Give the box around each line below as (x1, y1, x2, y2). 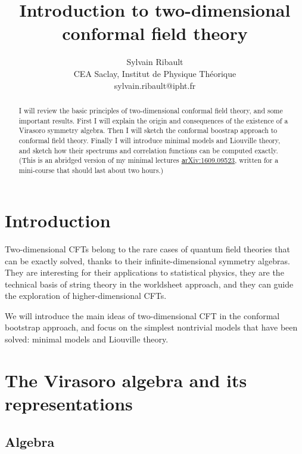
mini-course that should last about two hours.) (18, 165, 164, 175)
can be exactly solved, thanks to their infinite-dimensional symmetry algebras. (5, 254, 290, 267)
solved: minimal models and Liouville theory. (5, 333, 169, 345)
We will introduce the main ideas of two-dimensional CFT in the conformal (5, 309, 280, 322)
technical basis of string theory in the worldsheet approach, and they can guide (5, 277, 294, 290)
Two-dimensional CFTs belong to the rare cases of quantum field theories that (5, 242, 291, 255)
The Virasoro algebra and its (5, 367, 247, 392)
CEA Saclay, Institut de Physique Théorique (73, 67, 236, 79)
